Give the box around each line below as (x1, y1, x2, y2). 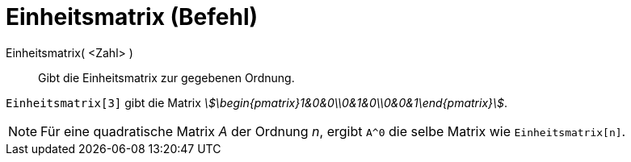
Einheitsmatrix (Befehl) (6, 3, 259, 31)
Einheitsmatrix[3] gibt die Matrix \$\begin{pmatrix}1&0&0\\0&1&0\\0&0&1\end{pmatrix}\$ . (6, 95, 508, 110)
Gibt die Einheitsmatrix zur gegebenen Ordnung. (38, 70, 295, 85)
